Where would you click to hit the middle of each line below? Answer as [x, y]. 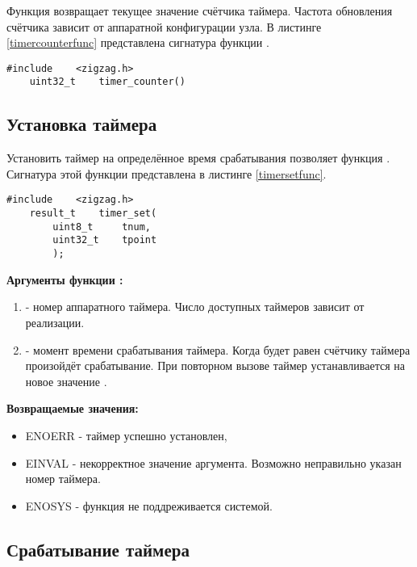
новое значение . [66, 381]
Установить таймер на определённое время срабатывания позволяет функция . [198, 158]
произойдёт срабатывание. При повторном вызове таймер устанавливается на [215, 365]
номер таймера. [63, 479]
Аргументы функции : [65, 279]
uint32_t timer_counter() [107, 82]
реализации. [55, 322]
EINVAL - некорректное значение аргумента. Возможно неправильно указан [213, 462]
